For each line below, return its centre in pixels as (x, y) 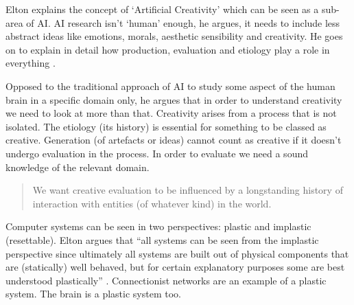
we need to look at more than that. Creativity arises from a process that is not (171, 113)
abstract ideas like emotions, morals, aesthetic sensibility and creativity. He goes (174, 36)
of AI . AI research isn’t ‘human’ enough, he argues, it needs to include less (183, 22)
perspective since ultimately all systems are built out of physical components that (177, 253)
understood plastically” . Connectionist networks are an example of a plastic (166, 280)
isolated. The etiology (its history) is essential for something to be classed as (166, 126)
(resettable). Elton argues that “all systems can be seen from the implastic (162, 239)
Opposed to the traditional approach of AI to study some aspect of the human (170, 86)
